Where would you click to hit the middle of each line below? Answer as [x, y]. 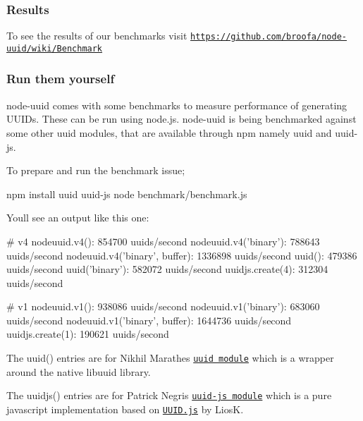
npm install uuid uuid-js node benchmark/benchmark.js [127, 194]
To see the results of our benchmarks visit [97, 36]
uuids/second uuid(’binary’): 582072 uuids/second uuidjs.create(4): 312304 [167, 269]
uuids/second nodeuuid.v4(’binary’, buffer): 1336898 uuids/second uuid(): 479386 [182, 255]
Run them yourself [61, 79]
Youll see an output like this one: [78, 218]
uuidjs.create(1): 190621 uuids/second [88, 334]
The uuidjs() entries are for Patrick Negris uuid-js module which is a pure [169, 395]
